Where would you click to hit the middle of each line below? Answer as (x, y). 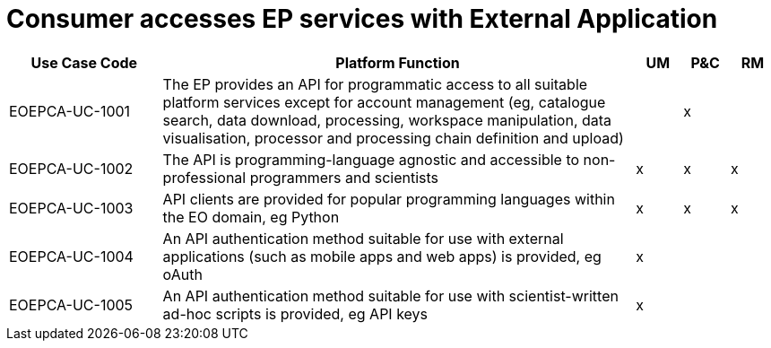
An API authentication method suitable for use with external (363, 238)
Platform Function (398, 62)
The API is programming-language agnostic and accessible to (371, 159)
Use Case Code (84, 62)
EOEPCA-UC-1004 (71, 256)
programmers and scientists (344, 177)
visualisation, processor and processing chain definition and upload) (393, 138)
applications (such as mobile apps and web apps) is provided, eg (382, 256)
